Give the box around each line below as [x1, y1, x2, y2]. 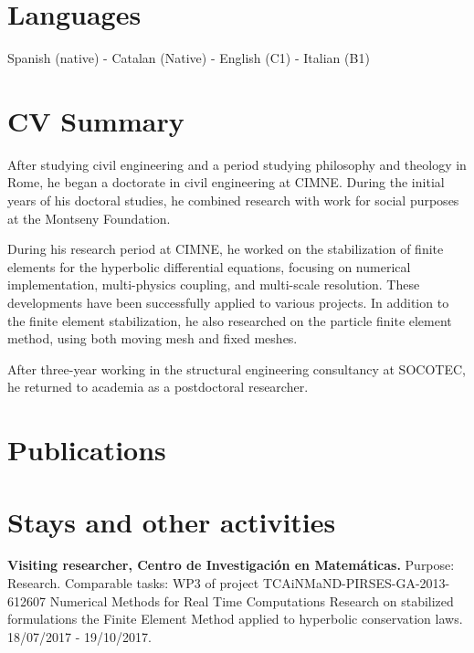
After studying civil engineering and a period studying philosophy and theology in [7, 154, 467, 174]
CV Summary [7, 101, 184, 139]
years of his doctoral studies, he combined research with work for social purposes [7, 191, 459, 210]
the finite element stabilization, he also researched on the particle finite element [7, 311, 452, 330]
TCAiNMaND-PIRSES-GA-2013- [262, 574, 450, 593]
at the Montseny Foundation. [7, 208, 171, 227]
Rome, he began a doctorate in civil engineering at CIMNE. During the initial [7, 173, 445, 192]
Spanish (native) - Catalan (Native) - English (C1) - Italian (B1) [7, 48, 370, 68]
